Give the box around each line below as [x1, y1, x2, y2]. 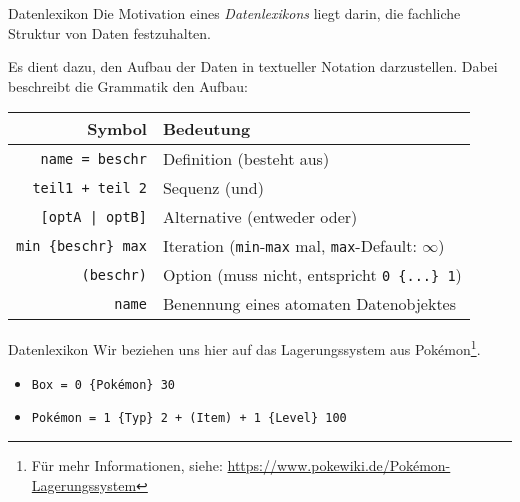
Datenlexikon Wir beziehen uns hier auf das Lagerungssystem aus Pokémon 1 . [8, 336, 481, 360]
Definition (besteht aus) [162, 147, 330, 171]
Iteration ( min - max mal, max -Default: [162, 234, 417, 258]
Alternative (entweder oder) [162, 205, 358, 229]
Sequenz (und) [162, 176, 264, 200]
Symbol [87, 117, 147, 141]
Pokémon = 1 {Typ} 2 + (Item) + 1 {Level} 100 [31, 411, 347, 426]
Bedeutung [162, 117, 251, 141]
